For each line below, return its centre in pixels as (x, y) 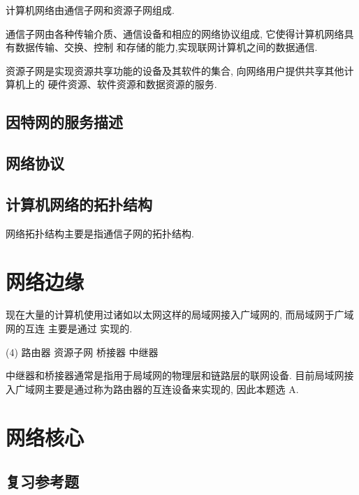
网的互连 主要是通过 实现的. (69, 328)
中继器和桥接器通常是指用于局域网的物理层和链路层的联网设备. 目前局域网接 (180, 375)
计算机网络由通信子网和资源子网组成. (90, 10)
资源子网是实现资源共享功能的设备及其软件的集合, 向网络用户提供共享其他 (175, 70)
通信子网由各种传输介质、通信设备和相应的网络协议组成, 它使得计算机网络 (175, 33)
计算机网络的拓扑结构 (79, 204)
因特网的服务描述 (64, 122)
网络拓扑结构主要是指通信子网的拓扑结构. (100, 233)
